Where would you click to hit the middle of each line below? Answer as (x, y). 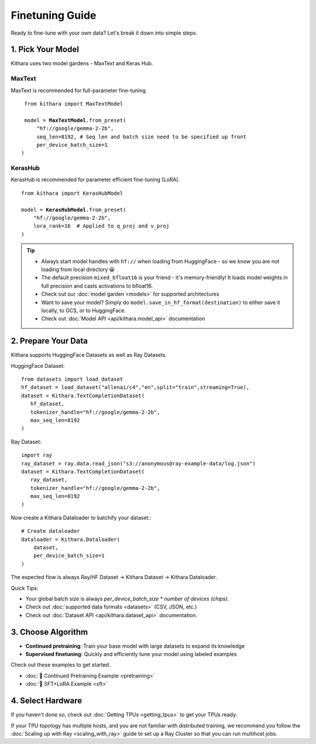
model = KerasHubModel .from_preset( (74, 209)
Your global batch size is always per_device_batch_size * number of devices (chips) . (127, 599)
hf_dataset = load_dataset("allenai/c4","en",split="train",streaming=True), (135, 388)
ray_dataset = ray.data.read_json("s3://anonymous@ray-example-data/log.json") (138, 463)
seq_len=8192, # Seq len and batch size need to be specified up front (142, 137)
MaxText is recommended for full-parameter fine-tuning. (79, 90)
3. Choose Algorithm (49, 632)
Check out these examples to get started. (61, 665)
